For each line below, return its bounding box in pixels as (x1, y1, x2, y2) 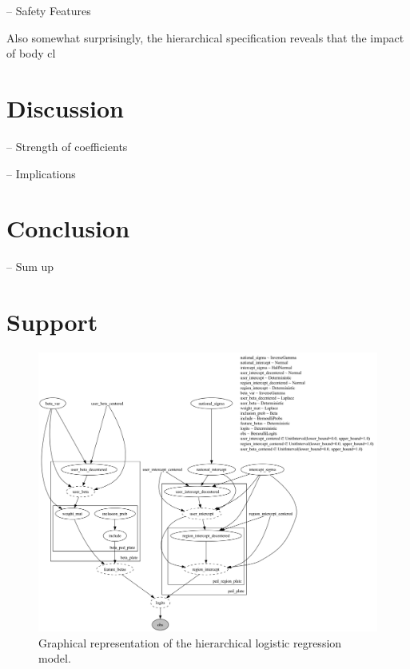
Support (6, 305, 98, 337)
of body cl (6, 45, 56, 62)
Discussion (6, 91, 124, 124)
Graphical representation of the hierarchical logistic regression (38, 634, 342, 651)
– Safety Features (6, 2, 91, 18)
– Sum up (6, 258, 54, 275)
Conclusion (6, 212, 130, 245)
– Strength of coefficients (6, 137, 128, 154)
